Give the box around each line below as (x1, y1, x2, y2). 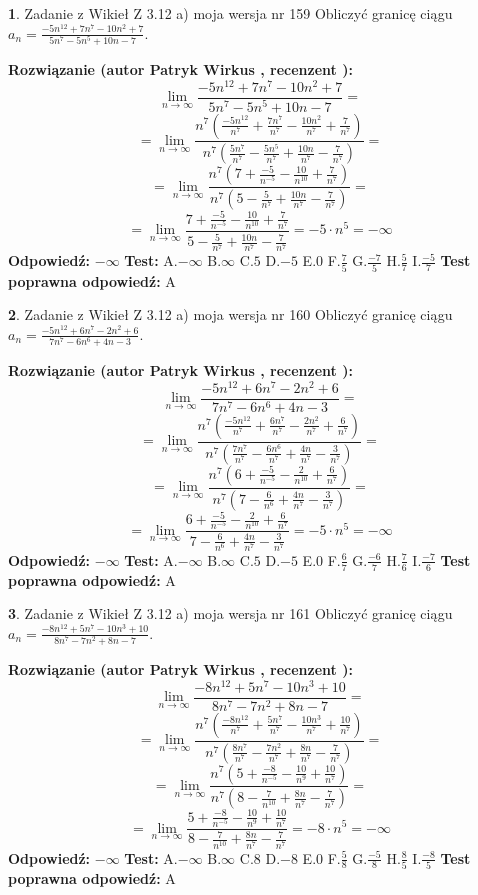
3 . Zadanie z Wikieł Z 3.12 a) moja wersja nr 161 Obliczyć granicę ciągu (8, 603, 453, 624)
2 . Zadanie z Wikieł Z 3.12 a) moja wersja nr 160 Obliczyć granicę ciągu (8, 304, 453, 325)
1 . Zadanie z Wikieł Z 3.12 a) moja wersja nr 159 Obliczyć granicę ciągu (8, 3, 453, 23)
